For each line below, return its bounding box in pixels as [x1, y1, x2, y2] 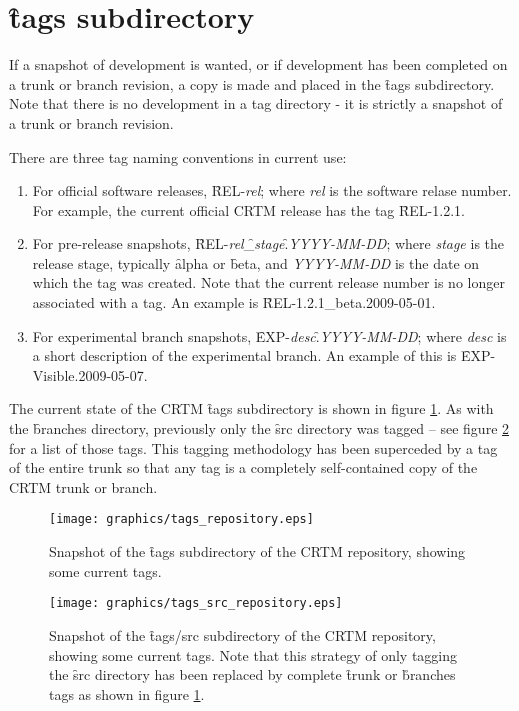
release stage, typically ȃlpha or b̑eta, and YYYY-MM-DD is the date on [32, 252, 480, 273]
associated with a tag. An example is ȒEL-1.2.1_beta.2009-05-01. [32, 292, 436, 313]
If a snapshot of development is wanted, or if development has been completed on [9, 54, 508, 75]
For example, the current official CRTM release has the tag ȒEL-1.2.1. [32, 199, 465, 220]
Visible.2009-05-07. [32, 364, 148, 385]
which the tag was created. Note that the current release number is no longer [32, 272, 505, 293]
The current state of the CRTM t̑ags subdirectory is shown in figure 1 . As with [9, 398, 494, 419]
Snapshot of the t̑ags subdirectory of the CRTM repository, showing [49, 541, 466, 562]
